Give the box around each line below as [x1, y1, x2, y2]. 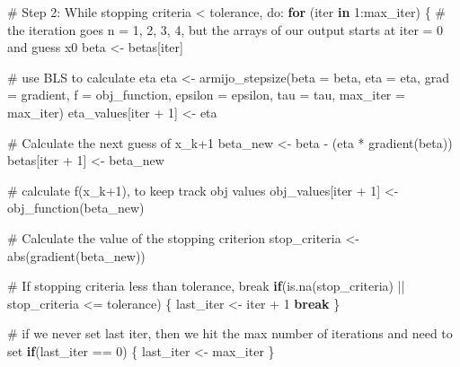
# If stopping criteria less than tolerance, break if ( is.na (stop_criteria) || [7, 276, 405, 295]
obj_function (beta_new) [7, 198, 145, 217]
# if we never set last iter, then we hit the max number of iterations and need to [7, 324, 453, 343]
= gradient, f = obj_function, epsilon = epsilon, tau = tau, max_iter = [7, 85, 405, 104]
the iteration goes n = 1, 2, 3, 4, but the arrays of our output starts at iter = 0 [7, 20, 444, 39]
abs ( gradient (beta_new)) [7, 246, 146, 265]
